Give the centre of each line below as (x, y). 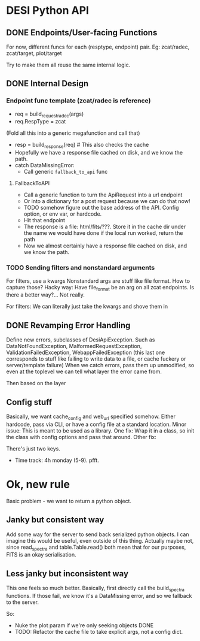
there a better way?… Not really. (46, 295)
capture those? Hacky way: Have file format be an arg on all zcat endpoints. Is (100, 288)
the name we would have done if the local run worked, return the (103, 233)
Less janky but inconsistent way (67, 574)
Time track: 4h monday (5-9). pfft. (57, 460)
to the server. (22, 602)
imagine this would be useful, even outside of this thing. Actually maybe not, (100, 540)
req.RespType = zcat (40, 122)
